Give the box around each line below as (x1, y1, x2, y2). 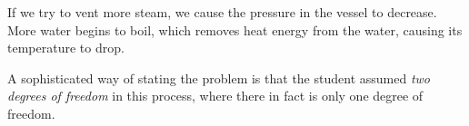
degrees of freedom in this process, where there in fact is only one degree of (7, 86, 424, 105)
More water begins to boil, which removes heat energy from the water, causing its (7, 20, 463, 39)
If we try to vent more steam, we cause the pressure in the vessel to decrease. (7, 3, 437, 21)
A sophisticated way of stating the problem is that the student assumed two (7, 68, 430, 87)
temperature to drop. (7, 38, 125, 57)
